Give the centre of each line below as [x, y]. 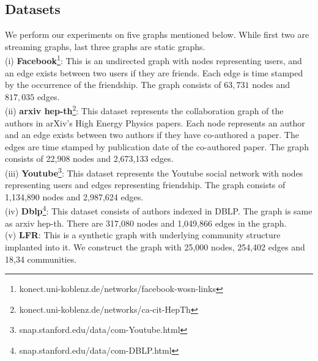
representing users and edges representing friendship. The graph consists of [145, 185]
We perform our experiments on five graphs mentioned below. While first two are [157, 35]
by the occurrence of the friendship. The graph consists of [113, 85]
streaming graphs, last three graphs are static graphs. [105, 46]
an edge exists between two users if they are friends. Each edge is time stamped [154, 72]
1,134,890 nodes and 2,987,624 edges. [74, 196]
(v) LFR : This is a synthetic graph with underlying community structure [143, 235]
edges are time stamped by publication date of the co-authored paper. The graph [157, 146]
